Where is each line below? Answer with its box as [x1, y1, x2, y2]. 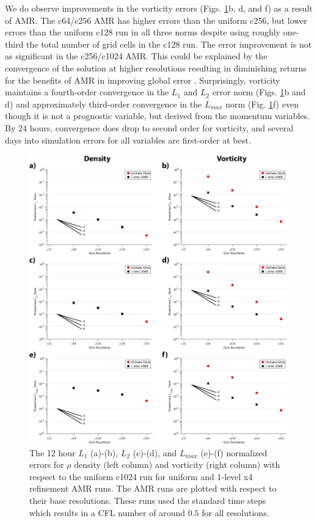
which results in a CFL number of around [29, 506, 186, 519]
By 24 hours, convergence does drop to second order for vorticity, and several [5, 121, 294, 134]
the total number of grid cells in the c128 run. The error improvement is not [26, 37, 312, 50]
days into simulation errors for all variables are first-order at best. [5, 133, 251, 146]
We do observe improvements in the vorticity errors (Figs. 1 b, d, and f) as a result [5, 2, 313, 14]
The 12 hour [29, 446, 76, 459]
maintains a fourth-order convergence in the [5, 86, 169, 98]
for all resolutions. [202, 506, 269, 519]
